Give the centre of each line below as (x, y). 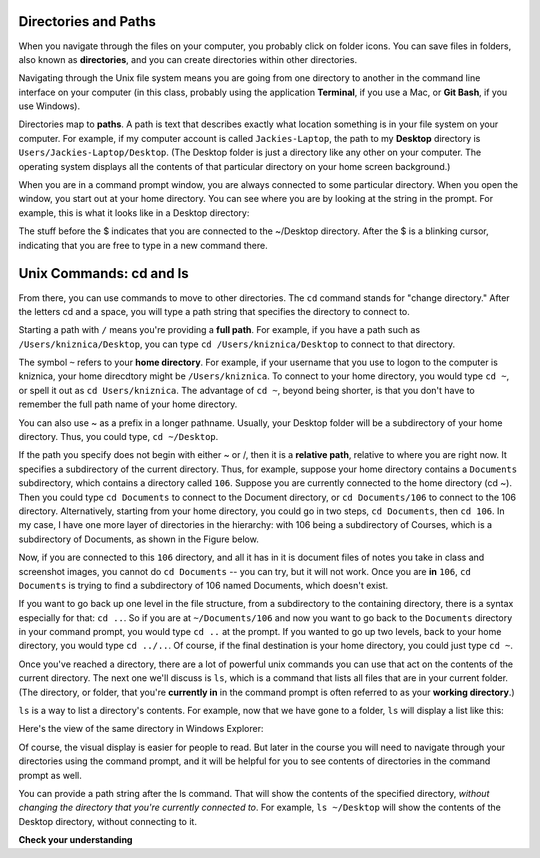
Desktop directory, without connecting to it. (107, 821)
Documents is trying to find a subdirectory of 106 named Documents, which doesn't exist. (203, 585)
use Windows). (49, 106)
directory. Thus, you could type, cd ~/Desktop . (118, 437)
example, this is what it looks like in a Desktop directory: (134, 212)
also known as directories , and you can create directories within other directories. (188, 59)
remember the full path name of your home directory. (128, 404)
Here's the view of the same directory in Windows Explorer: (141, 729)
